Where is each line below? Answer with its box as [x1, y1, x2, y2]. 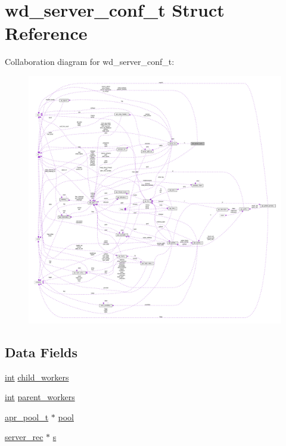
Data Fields [5, 342, 78, 361]
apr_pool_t [5, 410, 49, 423]
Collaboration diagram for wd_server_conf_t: [5, 55, 175, 68]
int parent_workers [5, 391, 75, 403]
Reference [5, 21, 88, 45]
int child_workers [5, 370, 69, 383]
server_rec [5, 431, 43, 443]
